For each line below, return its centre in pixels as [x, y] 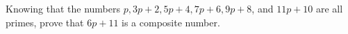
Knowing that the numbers [63, 8]
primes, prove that [45, 22]
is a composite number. [171, 22]
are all [329, 8]
